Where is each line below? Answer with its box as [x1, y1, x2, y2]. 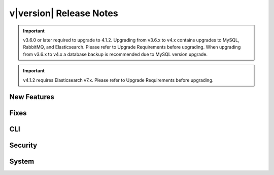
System [9, 157, 35, 166]
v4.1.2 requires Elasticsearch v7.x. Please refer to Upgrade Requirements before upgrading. [23, 77, 214, 83]
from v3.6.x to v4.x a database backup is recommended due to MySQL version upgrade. [23, 51, 208, 57]
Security [9, 141, 38, 150]
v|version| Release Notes [9, 8, 119, 19]
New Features [9, 93, 54, 101]
